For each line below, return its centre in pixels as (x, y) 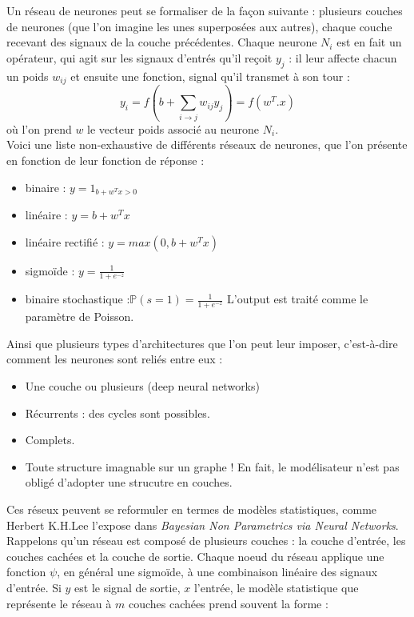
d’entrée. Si (34, 587)
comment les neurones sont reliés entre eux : (115, 359)
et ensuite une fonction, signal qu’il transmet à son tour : (210, 76)
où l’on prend (39, 128)
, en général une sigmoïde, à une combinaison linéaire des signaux (217, 572)
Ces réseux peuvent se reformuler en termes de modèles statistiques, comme (192, 509)
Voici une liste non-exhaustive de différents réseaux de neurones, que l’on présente (207, 144)
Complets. (50, 440)
